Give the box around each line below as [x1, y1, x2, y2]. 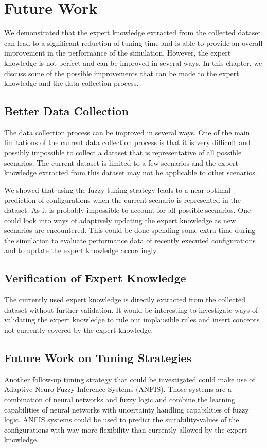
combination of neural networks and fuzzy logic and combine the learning [4, 393, 235, 404]
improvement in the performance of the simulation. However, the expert [4, 47, 231, 58]
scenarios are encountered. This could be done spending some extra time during [4, 225, 256, 236]
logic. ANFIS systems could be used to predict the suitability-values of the [4, 414, 239, 425]
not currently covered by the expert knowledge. [4, 325, 153, 335]
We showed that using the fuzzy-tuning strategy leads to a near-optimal [4, 184, 231, 195]
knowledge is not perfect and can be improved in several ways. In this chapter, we [4, 57, 262, 68]
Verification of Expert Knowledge [4, 270, 186, 286]
